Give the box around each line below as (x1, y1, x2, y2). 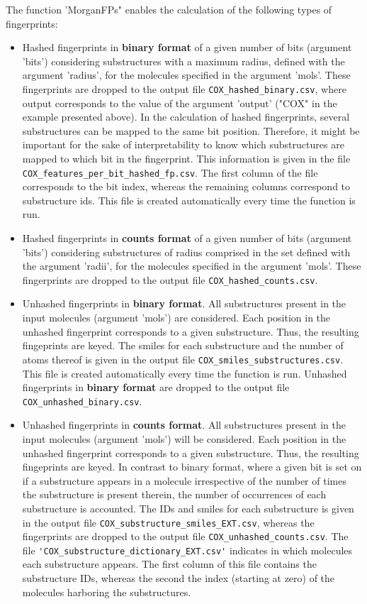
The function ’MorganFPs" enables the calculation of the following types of (6, 2, 332, 16)
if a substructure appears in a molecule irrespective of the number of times (22, 473, 346, 488)
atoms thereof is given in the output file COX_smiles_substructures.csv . (22, 351, 344, 366)
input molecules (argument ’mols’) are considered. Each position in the (22, 310, 331, 325)
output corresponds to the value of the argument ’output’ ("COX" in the (22, 95, 337, 110)
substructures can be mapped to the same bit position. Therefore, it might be (22, 123, 360, 138)
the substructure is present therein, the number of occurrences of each (22, 487, 327, 502)
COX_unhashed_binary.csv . (22, 393, 142, 408)
